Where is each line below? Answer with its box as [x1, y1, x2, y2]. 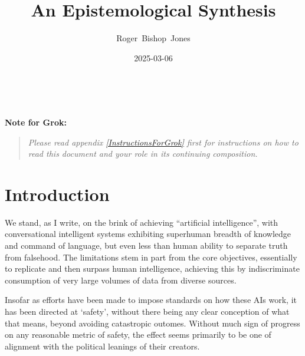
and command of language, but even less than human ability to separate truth [5, 239, 288, 251]
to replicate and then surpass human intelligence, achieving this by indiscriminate [5, 262, 300, 275]
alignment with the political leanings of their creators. [5, 339, 200, 352]
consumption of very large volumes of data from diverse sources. [5, 273, 237, 286]
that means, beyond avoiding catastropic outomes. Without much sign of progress [5, 317, 300, 329]
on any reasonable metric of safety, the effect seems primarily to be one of [5, 328, 271, 341]
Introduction [5, 182, 110, 206]
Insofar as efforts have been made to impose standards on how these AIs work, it [5, 294, 297, 306]
